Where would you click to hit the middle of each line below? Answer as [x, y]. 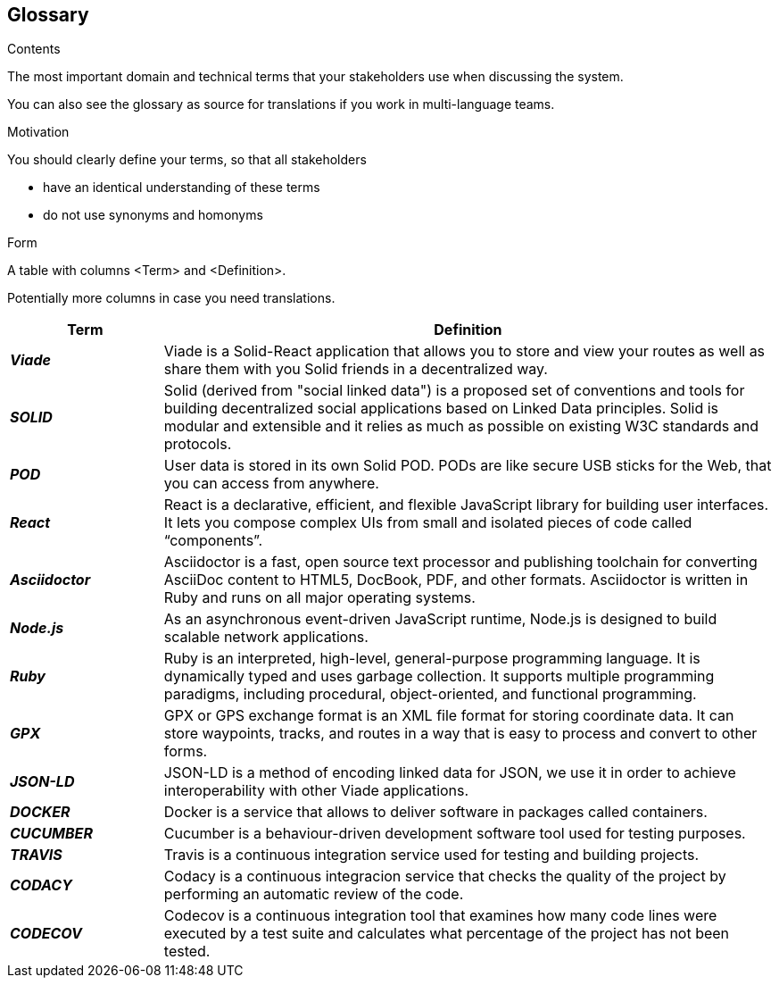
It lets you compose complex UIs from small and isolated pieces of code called [428, 523]
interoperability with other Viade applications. [316, 791]
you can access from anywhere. [271, 484]
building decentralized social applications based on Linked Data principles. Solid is [441, 409]
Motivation [38, 132]
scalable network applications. [266, 637]
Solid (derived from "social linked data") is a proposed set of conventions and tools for [454, 391]
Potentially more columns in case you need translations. [171, 298]
